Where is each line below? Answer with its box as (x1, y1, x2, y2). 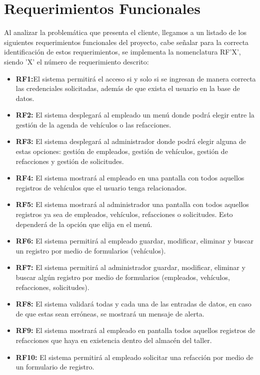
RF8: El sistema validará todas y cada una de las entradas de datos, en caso (15, 298, 251, 309)
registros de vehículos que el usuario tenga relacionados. (15, 182, 187, 192)
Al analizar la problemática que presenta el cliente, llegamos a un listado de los (4, 27, 246, 37)
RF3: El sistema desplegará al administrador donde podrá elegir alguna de (15, 136, 246, 146)
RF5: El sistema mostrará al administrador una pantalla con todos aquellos (15, 199, 249, 209)
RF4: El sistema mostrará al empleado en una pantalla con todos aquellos (15, 172, 244, 183)
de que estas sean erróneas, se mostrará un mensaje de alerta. (15, 308, 204, 318)
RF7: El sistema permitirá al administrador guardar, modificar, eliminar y (15, 262, 245, 272)
